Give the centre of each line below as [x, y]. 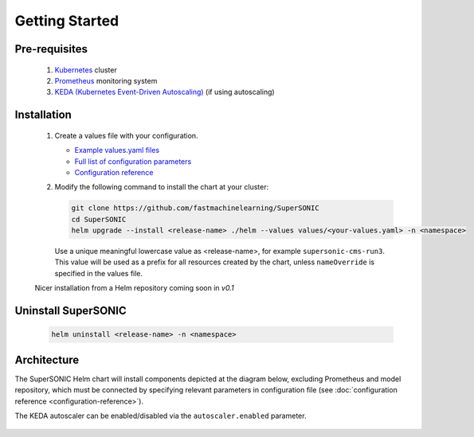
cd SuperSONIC [99, 219]
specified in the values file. [99, 273]
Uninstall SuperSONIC [71, 311]
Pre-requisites [51, 49]
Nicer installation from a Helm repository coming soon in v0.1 [134, 288]
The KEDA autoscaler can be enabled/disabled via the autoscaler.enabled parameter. [161, 416]
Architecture [47, 359]
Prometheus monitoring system [106, 80]
